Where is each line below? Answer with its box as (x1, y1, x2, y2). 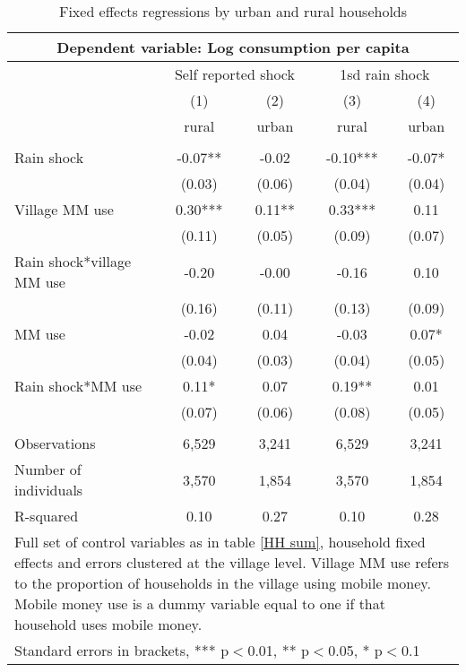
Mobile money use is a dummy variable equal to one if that (14, 593, 385, 614)
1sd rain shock (340, 64, 430, 84)
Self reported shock (174, 64, 295, 84)
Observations (14, 433, 96, 453)
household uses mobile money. (14, 614, 203, 634)
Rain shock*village (14, 251, 132, 271)
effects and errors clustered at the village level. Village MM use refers (14, 552, 450, 573)
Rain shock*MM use (14, 375, 142, 396)
